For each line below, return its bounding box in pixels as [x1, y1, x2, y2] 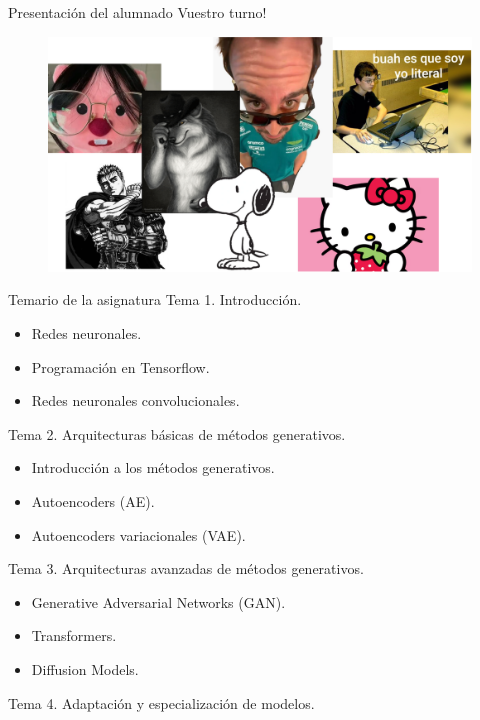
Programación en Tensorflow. [31, 356, 210, 377]
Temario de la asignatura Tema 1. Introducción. [8, 289, 302, 310]
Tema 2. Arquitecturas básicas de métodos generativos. [8, 423, 346, 444]
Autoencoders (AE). [31, 490, 155, 511]
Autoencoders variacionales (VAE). [31, 524, 246, 545]
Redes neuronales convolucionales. [31, 390, 240, 411]
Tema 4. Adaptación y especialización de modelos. [8, 692, 315, 713]
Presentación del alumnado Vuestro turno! [8, 2, 267, 22]
